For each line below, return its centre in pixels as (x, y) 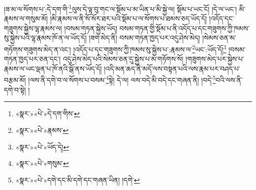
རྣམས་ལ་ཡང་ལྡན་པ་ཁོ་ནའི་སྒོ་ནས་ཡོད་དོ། (53, 68)
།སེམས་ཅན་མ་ (219, 38)
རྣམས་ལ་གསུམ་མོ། (26, 18)
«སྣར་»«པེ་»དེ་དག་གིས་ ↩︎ (48, 113)
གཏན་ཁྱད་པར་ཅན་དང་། (32, 59)
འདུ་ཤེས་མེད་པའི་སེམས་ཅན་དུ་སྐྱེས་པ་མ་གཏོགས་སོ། (123, 59)
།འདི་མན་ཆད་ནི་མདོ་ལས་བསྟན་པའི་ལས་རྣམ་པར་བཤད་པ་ (172, 68)
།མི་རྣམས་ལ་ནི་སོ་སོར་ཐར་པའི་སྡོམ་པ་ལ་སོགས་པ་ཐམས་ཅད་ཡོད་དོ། (128, 18)
